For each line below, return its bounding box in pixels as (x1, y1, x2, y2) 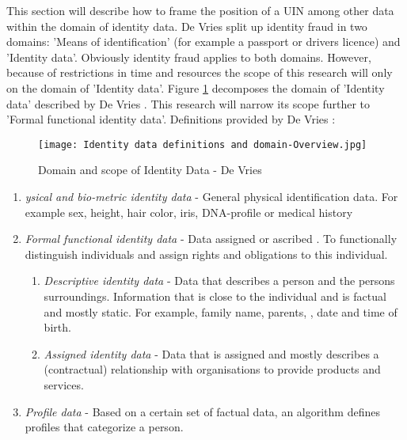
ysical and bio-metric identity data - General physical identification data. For (25, 188, 398, 204)
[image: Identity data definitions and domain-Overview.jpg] (38, 138, 367, 150)
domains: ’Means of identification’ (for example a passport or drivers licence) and (6, 33, 401, 50)
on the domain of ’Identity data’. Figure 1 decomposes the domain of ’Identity (6, 79, 385, 96)
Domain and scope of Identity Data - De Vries (38, 161, 262, 178)
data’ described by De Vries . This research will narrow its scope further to (6, 95, 371, 112)
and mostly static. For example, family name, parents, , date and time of (44, 303, 397, 320)
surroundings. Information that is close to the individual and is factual (44, 287, 386, 304)
